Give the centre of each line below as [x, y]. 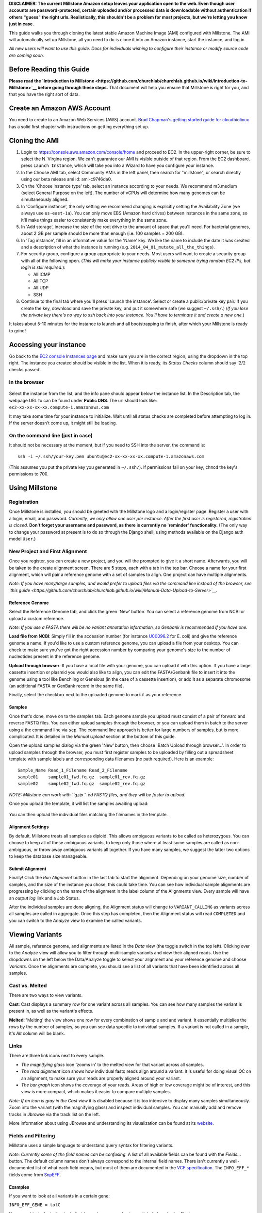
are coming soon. [26, 55]
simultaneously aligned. [45, 199]
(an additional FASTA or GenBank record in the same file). [66, 686]
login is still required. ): [43, 267]
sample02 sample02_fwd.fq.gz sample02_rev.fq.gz [82, 784]
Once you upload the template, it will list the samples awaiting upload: [79, 803]
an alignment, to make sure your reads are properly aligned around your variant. [101, 1078]
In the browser [26, 382]
